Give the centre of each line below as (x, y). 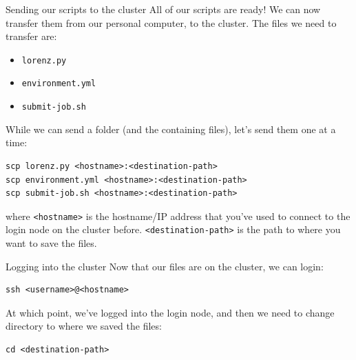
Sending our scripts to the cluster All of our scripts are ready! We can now (163, 9)
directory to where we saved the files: (84, 326)
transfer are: (31, 36)
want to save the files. (51, 243)
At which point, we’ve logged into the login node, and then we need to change (170, 312)
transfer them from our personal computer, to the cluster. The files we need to (171, 22)
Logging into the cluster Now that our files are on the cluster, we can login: (165, 266)
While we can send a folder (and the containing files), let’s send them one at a (171, 129)
